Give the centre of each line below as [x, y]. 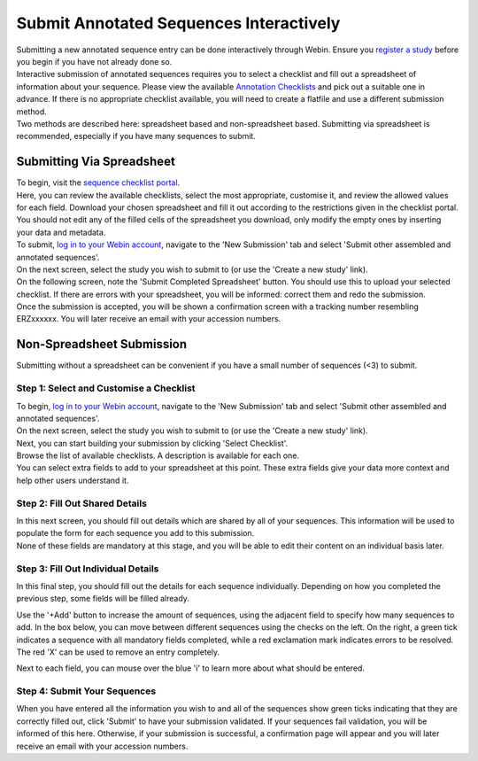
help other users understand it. [73, 480]
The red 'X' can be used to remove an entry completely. [118, 652]
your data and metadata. [61, 232]
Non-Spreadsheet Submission [102, 344]
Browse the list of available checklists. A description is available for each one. [158, 455]
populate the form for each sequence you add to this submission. [135, 533]
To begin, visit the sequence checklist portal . [98, 182]
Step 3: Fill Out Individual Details [88, 569]
